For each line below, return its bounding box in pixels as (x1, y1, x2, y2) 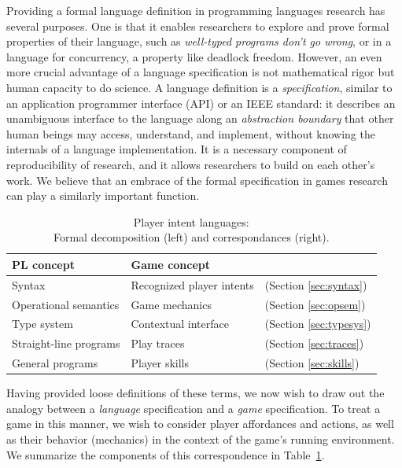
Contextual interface (131, 315, 229, 332)
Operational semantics (12, 296, 120, 312)
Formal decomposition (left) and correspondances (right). (53, 229, 330, 245)
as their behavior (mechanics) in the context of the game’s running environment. (6, 431, 395, 447)
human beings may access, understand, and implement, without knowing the (6, 125, 375, 142)
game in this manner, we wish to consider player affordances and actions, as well (6, 415, 394, 432)
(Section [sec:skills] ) (264, 355, 360, 371)
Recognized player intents (131, 276, 254, 293)
